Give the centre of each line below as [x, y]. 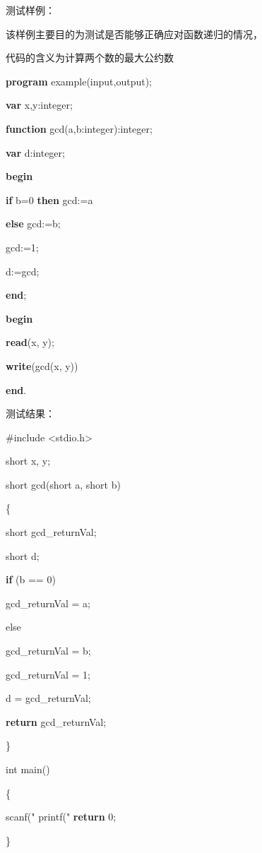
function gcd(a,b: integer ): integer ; [79, 128]
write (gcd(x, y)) [42, 365]
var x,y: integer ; [39, 105]
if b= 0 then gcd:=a [49, 199]
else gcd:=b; [33, 223]
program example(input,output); [79, 81]
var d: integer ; [35, 152]
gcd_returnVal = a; [48, 603]
